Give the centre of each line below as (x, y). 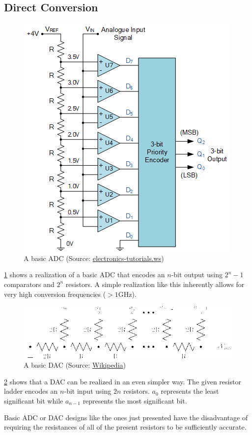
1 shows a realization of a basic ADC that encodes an (84, 275)
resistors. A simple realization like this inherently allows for (155, 284)
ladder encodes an (31, 391)
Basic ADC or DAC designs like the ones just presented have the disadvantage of (126, 417)
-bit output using (197, 275)
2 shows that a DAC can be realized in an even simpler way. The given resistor (123, 381)
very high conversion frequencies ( (55, 294)
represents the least (190, 391)
